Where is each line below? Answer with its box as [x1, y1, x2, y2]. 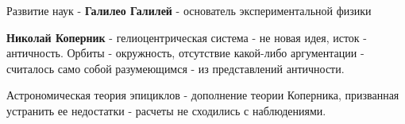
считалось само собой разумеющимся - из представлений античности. [6, 60, 345, 76]
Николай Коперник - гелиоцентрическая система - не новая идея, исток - [6, 29, 367, 45]
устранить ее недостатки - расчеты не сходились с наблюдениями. [6, 102, 326, 118]
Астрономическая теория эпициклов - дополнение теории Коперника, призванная [6, 87, 399, 103]
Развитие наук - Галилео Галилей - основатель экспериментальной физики [6, 2, 372, 18]
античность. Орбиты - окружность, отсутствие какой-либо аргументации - [6, 45, 364, 61]
